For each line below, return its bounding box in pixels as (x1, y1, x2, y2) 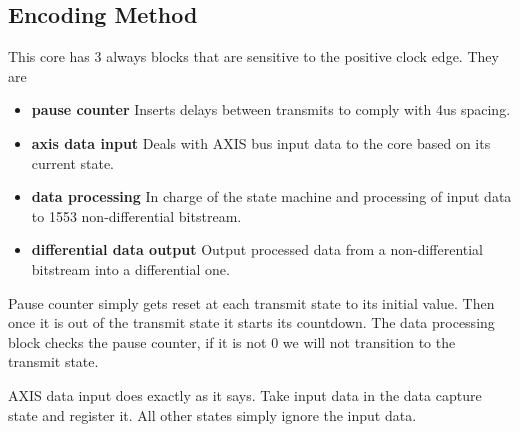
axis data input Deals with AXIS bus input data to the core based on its (31, 132, 491, 153)
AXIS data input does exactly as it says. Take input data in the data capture (8, 384, 482, 405)
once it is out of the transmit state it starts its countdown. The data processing (8, 312, 495, 333)
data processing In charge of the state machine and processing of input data (31, 186, 512, 207)
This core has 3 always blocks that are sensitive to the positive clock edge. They (8, 46, 499, 67)
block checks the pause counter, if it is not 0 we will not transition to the (8, 331, 456, 352)
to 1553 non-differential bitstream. (31, 205, 242, 226)
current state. (31, 152, 115, 173)
